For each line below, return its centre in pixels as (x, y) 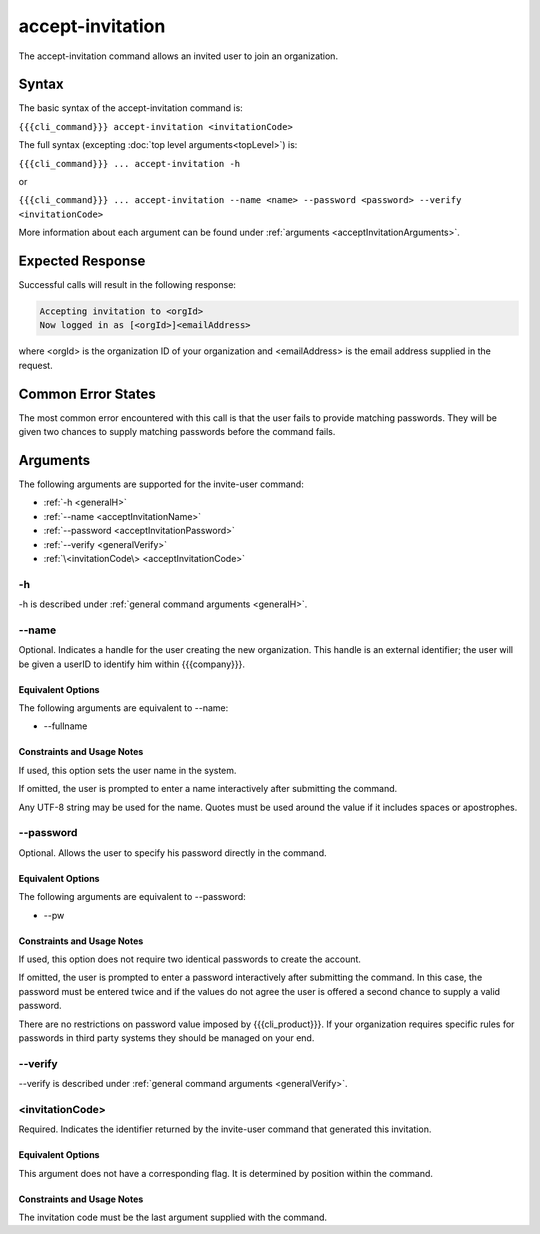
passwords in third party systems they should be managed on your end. (166, 1037)
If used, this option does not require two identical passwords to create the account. (190, 959)
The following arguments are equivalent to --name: (123, 708)
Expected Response (82, 261)
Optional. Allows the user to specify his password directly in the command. (172, 852)
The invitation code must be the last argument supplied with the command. (173, 1217)
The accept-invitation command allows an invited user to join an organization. (178, 56)
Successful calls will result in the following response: (127, 285)
